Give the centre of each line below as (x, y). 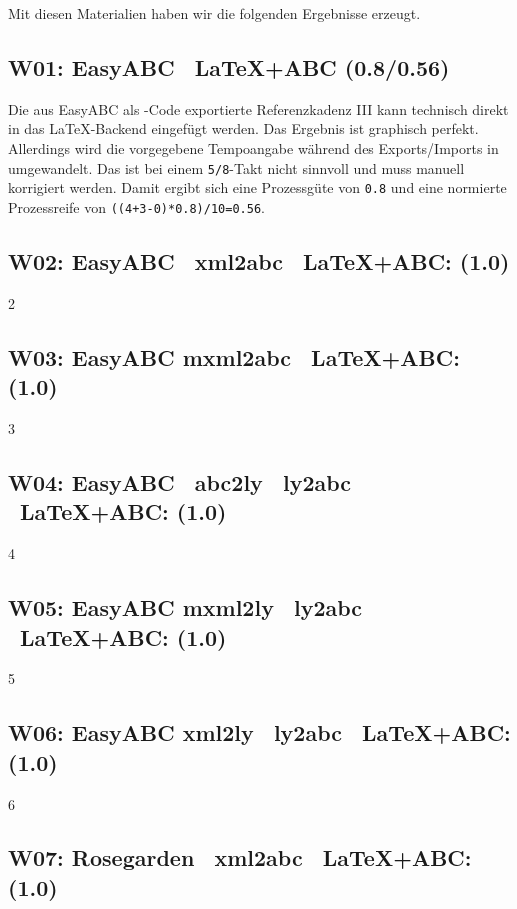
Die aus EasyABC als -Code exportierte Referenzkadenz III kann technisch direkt (258, 108)
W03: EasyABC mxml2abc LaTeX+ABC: (234, 356)
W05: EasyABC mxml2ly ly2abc (185, 607)
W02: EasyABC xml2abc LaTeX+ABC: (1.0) (259, 260)
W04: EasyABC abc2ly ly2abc (180, 481)
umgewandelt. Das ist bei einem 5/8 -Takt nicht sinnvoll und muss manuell (236, 167)
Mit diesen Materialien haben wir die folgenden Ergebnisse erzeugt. (214, 13)
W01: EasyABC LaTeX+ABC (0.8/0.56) (229, 66)
